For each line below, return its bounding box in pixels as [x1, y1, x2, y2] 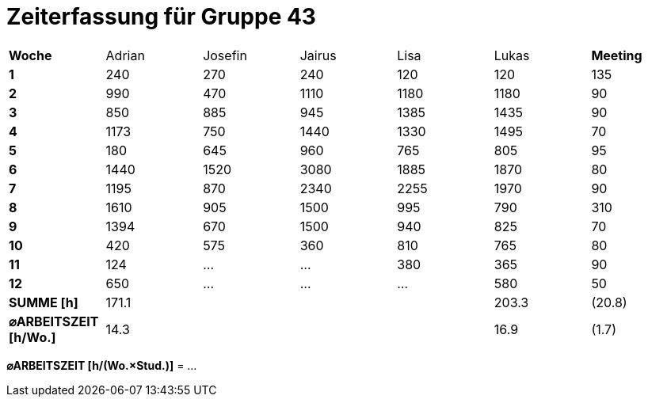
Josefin [203, 47, 247, 63]
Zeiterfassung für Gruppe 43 [6, 3, 316, 30]
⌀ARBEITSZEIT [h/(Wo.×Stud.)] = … [6, 358, 197, 372]
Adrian [105, 47, 145, 63]
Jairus [299, 47, 337, 63]
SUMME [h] [9, 294, 78, 310]
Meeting [591, 47, 642, 63]
